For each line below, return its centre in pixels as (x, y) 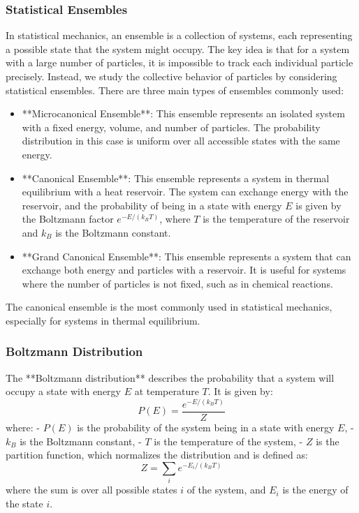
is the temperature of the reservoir (276, 219)
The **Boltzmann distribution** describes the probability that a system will (170, 377)
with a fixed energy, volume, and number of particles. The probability (171, 127)
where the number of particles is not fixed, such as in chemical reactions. (177, 283)
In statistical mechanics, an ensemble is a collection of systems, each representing (179, 35)
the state (24, 503)
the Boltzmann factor (68, 219)
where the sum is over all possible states (91, 490)
